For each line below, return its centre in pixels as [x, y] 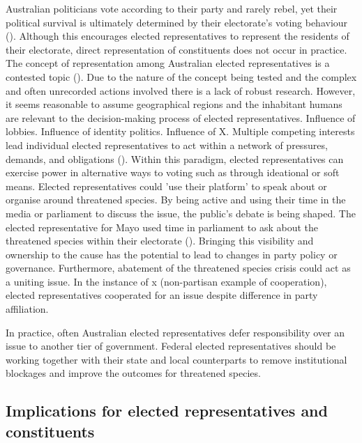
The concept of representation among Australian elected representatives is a [168, 63]
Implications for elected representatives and [167, 411]
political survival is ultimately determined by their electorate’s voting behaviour [177, 22]
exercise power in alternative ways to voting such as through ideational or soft [173, 172]
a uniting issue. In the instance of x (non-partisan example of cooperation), [166, 281]
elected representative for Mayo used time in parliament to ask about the [162, 227]
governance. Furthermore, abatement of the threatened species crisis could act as [178, 268]
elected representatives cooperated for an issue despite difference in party [162, 295]
